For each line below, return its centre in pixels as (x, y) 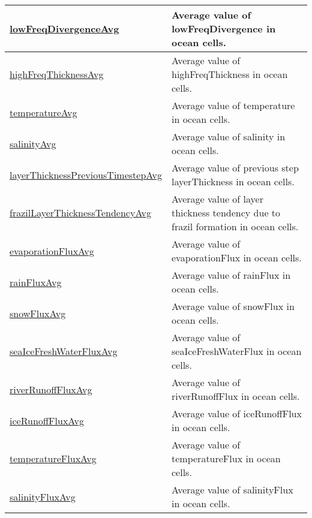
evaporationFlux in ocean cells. (237, 258)
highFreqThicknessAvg (57, 74)
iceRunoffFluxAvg (47, 420)
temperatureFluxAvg (53, 458)
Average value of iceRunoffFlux (237, 413)
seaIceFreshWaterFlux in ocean (237, 351)
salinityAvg (33, 143)
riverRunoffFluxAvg (51, 389)
